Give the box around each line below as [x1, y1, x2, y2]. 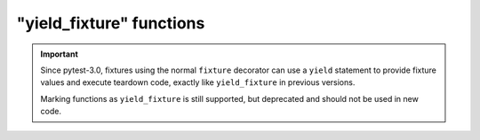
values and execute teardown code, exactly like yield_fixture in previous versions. [40, 77, 356, 88]
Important [40, 49, 79, 59]
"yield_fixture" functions [16, 13, 205, 33]
